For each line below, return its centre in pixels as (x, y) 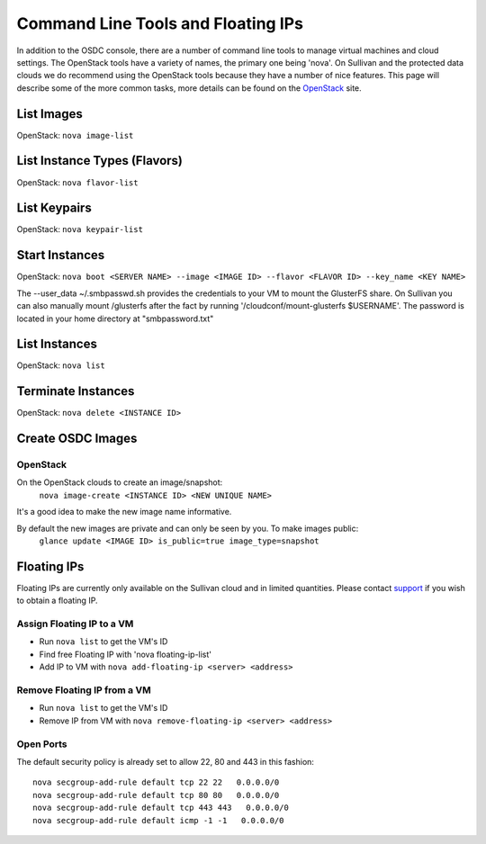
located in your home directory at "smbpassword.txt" (115, 319)
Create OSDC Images (77, 439)
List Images (49, 114)
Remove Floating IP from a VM (84, 690)
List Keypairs (54, 208)
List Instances (57, 344)
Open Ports (42, 744)
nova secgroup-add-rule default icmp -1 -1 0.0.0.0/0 (158, 820)
